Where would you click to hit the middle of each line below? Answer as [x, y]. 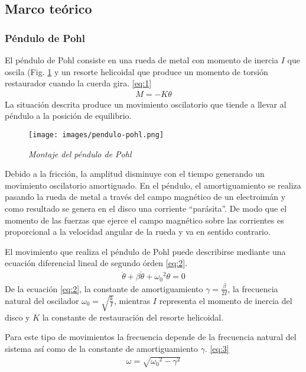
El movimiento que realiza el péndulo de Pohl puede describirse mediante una [145, 251]
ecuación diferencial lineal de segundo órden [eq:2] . [96, 263]
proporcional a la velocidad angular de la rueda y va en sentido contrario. [138, 232]
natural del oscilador [42, 300]
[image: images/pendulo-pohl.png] [96, 135]
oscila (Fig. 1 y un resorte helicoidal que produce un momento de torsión [136, 71]
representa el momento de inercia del [226, 300]
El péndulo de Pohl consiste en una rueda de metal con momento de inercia [141, 60]
